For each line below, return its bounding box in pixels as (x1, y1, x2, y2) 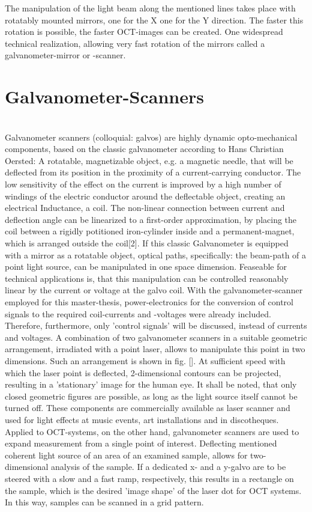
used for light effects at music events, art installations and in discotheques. (5, 413, 279, 425)
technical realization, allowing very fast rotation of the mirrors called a (5, 37, 265, 49)
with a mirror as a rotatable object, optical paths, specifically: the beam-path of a (5, 248, 307, 261)
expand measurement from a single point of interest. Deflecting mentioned (5, 437, 277, 450)
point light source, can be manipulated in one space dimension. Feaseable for (5, 260, 287, 273)
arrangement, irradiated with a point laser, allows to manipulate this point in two (5, 343, 305, 355)
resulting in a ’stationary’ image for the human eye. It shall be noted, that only (5, 378, 297, 391)
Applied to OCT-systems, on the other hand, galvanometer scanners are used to (5, 425, 299, 437)
